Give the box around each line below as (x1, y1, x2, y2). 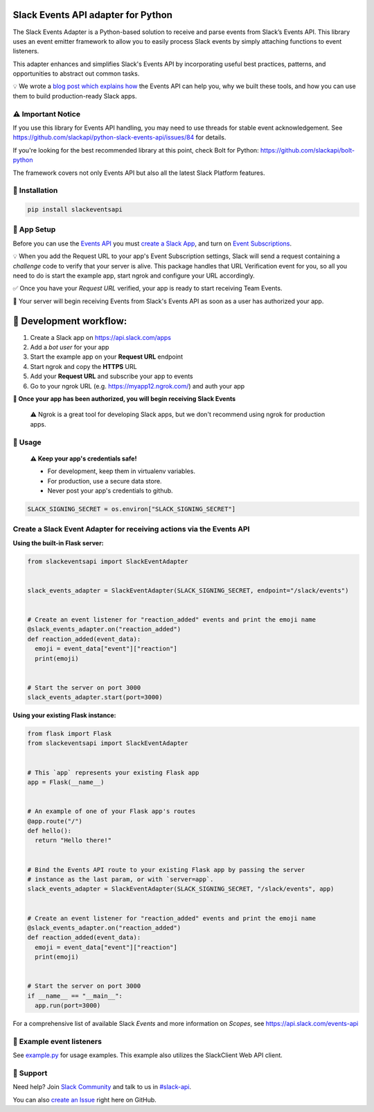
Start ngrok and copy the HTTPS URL (30, 362, 138, 370)
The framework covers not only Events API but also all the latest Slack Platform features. (12, 169, 265, 177)
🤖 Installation (12, 186, 58, 196)
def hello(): (27, 827, 72, 835)
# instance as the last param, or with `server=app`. (27, 875, 214, 883)
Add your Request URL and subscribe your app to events (30, 372, 193, 381)
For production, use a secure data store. (47, 477, 162, 485)
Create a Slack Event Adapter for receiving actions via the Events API (12, 524, 250, 534)
